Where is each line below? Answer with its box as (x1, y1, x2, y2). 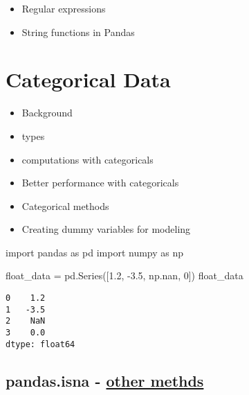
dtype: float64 (6, 339, 75, 349)
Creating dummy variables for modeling (21, 222, 191, 236)
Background (21, 105, 73, 120)
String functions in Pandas (21, 24, 135, 39)
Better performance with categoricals (21, 175, 179, 190)
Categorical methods (21, 198, 109, 213)
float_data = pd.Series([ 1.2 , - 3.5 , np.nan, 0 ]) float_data (6, 268, 243, 283)
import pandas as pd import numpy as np (6, 245, 184, 259)
